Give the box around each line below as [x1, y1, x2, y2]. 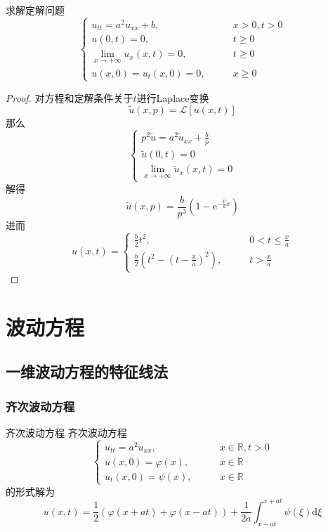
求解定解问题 [6, 3, 65, 17]
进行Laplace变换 [136, 90, 209, 105]
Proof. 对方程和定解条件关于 [6, 90, 133, 105]
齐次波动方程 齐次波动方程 [6, 425, 127, 440]
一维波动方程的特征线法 [6, 361, 168, 382]
